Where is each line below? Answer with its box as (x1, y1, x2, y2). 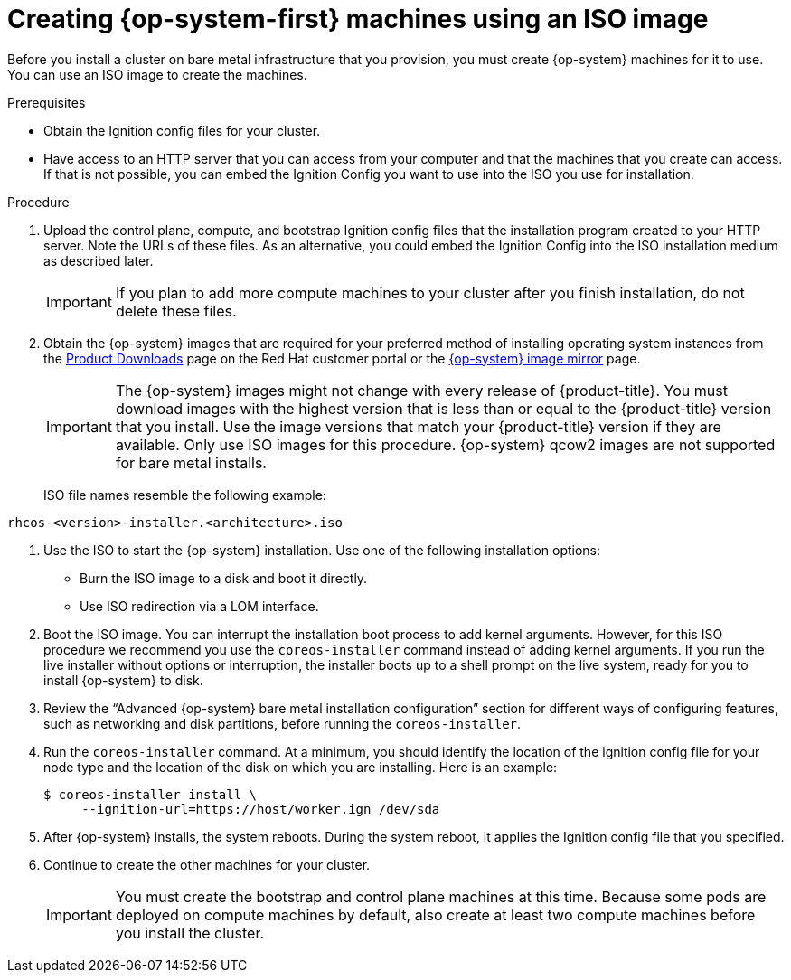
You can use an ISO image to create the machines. (7, 66, 307, 82)
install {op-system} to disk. (43, 672, 203, 688)
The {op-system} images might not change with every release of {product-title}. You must (115, 381, 728, 400)
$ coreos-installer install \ (43, 787, 258, 802)
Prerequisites (7, 94, 86, 110)
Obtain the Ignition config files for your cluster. (43, 122, 321, 138)
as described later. (43, 252, 154, 269)
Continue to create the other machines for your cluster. (43, 856, 371, 872)
